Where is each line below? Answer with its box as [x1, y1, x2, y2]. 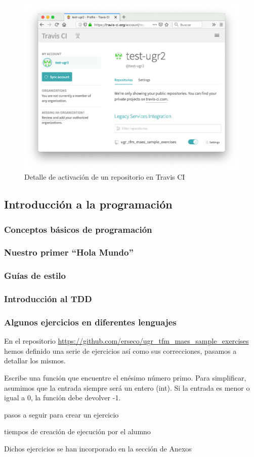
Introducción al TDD [4, 293, 92, 305]
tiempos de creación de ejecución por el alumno [4, 426, 151, 437]
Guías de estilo [4, 269, 66, 282]
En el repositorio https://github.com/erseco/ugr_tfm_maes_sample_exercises [4, 336, 249, 346]
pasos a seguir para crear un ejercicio [4, 409, 119, 420]
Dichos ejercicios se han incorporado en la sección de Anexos [4, 443, 192, 453]
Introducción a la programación [4, 196, 173, 212]
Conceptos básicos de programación [4, 223, 152, 235]
